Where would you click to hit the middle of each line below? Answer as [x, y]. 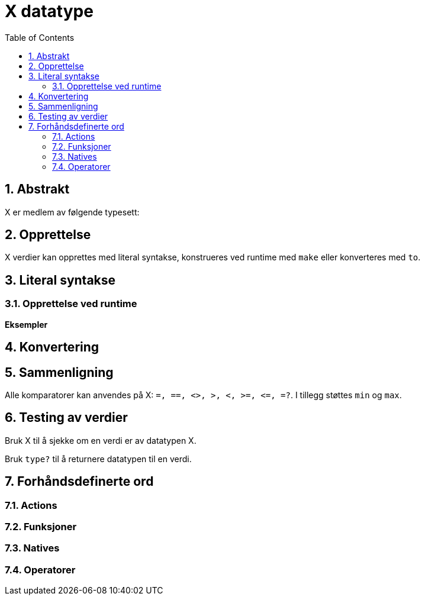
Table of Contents [40, 37]
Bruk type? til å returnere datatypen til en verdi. [98, 459]
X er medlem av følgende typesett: [72, 212]
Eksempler [26, 324]
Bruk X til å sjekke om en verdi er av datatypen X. [101, 440]
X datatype [49, 11]
